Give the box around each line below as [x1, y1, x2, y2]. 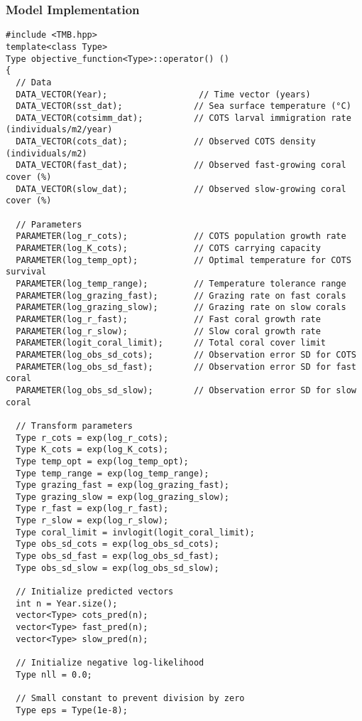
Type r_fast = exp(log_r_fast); [16, 503, 169, 514]
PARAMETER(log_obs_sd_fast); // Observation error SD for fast [16, 361, 356, 372]
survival [6, 267, 47, 277]
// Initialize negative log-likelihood [16, 658, 204, 668]
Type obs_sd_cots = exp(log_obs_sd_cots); [16, 539, 219, 550]
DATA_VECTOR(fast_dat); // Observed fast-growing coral [16, 160, 346, 171]
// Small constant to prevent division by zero [16, 693, 245, 703]
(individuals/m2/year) [6, 124, 113, 135]
